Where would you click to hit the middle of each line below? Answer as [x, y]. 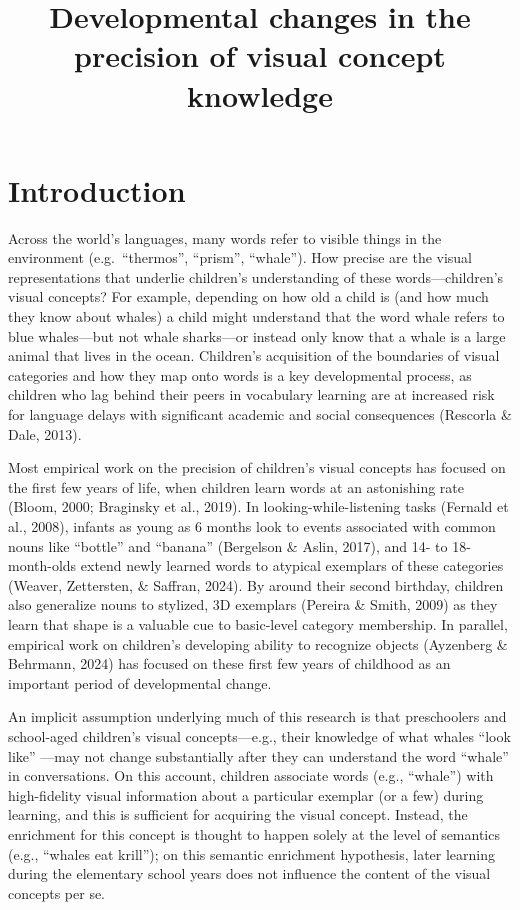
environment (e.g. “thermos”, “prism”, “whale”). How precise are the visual [240, 257]
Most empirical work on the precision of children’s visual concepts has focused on [257, 467]
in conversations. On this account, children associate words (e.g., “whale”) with [251, 775]
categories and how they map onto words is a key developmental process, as [240, 374]
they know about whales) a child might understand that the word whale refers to [256, 316]
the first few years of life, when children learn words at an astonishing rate [236, 486]
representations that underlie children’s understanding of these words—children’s [256, 276]
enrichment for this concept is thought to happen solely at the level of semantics [254, 833]
